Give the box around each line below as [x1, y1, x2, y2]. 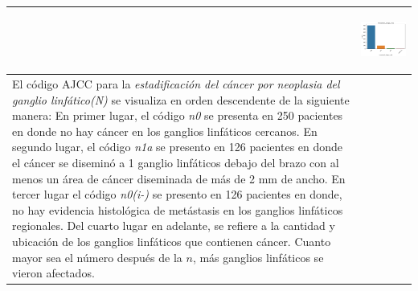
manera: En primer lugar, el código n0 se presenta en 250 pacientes [12, 107, 343, 124]
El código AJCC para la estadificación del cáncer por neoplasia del [12, 76, 340, 92]
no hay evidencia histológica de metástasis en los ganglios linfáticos [12, 201, 343, 218]
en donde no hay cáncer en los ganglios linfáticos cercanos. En [12, 122, 318, 139]
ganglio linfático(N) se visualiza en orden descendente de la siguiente [12, 91, 350, 108]
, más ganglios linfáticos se [192, 248, 324, 265]
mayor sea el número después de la [12, 248, 182, 265]
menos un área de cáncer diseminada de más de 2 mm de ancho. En [12, 170, 346, 186]
